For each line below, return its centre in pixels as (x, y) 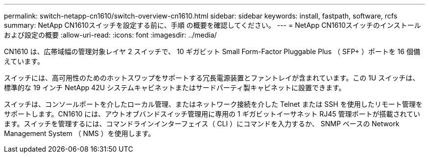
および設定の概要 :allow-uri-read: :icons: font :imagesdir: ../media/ (110, 35)
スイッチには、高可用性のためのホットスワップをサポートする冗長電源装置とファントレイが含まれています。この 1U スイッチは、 (212, 78)
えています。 (24, 61)
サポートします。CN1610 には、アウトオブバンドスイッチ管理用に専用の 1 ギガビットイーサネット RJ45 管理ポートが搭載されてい (212, 114)
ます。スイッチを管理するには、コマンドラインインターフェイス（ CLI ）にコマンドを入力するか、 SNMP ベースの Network (202, 124)
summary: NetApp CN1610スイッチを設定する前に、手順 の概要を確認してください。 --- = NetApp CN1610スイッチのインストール (213, 25)
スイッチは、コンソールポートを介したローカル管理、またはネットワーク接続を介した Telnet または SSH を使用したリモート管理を (213, 104)
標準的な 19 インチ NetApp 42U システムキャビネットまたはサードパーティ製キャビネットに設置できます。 (175, 88)
